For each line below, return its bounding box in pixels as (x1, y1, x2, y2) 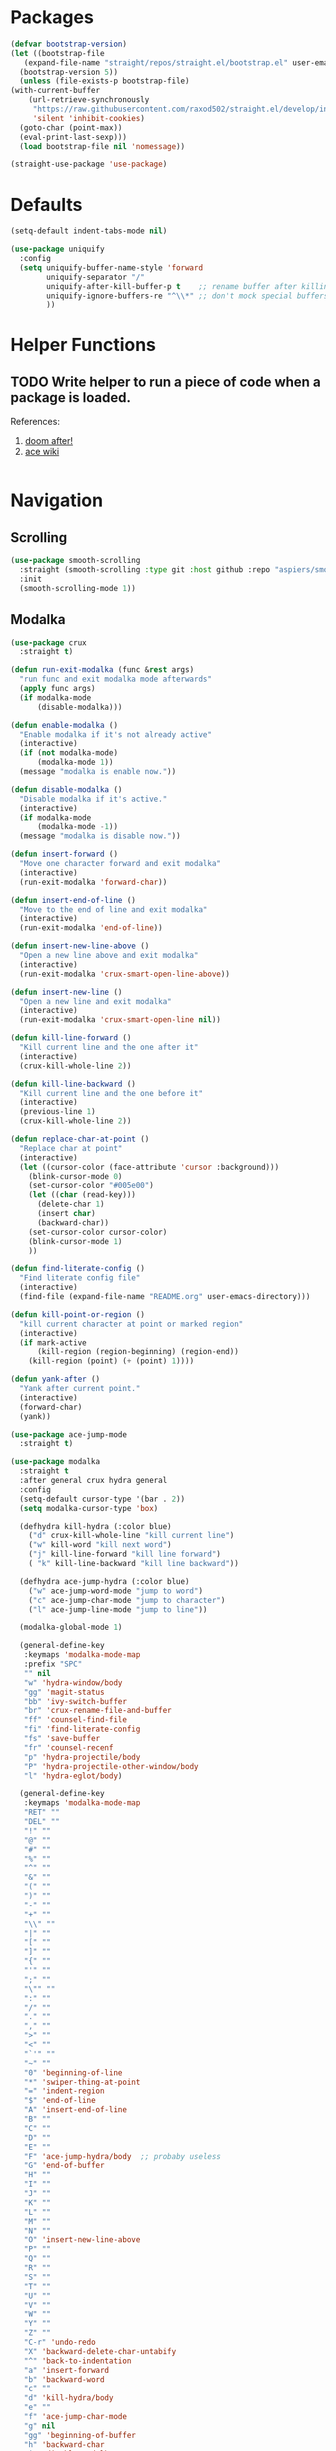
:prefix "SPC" (23, 1659, 83, 1670)
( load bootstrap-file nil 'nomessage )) (19, 141, 186, 151)
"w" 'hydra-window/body (23, 1677, 123, 1688)
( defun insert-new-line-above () (10, 941, 150, 951)
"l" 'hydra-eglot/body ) (23, 1771, 123, 1781)
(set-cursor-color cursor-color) (28, 1227, 168, 1237)
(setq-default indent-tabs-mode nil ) (10, 226, 168, 236)
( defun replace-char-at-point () (10, 1134, 150, 1145)
